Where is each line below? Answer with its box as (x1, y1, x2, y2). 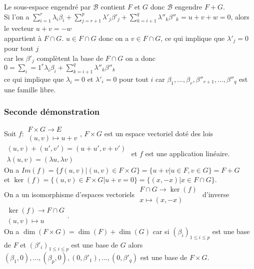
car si (152, 226, 169, 236)
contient (100, 1, 125, 11)
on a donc (125, 53, 155, 63)
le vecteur (4, 23, 34, 33)
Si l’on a (4, 11, 29, 21)
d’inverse (202, 189, 229, 199)
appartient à (4, 32, 42, 43)
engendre (174, 1, 202, 11)
